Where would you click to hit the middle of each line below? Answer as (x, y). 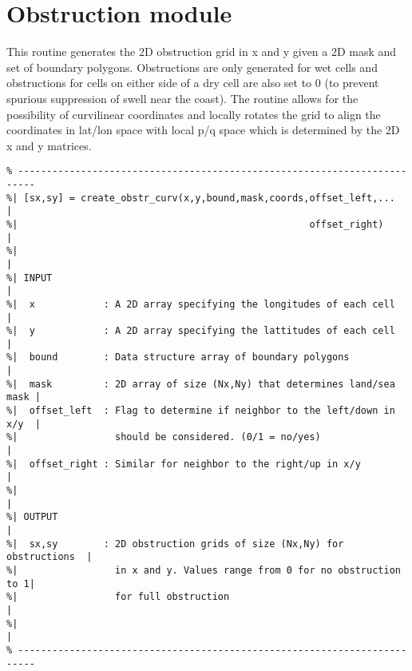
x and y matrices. (49, 145)
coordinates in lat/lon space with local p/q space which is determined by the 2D (203, 130)
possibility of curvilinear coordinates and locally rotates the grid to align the (194, 114)
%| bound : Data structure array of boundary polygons (178, 357)
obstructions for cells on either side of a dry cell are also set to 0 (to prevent (193, 83)
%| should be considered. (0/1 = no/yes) (164, 437)
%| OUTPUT (32, 517)
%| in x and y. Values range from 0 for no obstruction (204, 570)
